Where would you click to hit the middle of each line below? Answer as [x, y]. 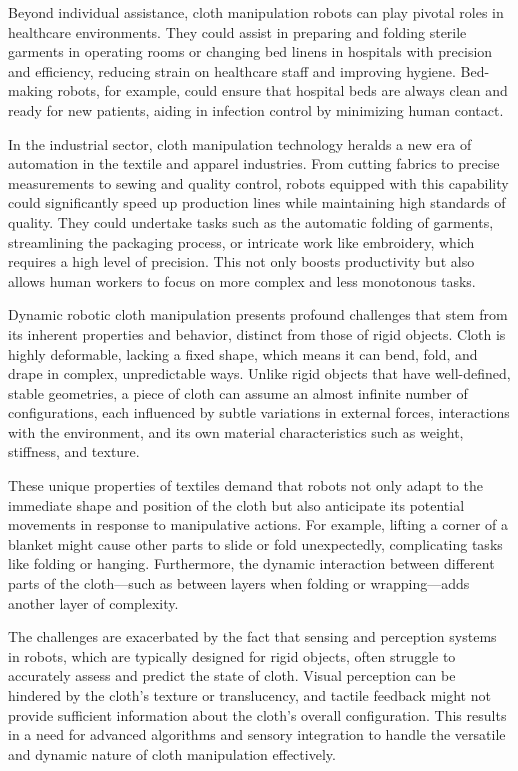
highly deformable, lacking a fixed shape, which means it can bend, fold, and [243, 353]
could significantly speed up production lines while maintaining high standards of [257, 202]
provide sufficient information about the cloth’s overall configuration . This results [257, 714]
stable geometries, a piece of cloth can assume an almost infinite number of [238, 392]
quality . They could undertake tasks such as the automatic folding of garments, [251, 221]
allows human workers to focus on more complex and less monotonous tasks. [242, 280]
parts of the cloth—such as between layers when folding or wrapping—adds [239, 583]
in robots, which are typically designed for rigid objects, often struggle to [232, 655]
